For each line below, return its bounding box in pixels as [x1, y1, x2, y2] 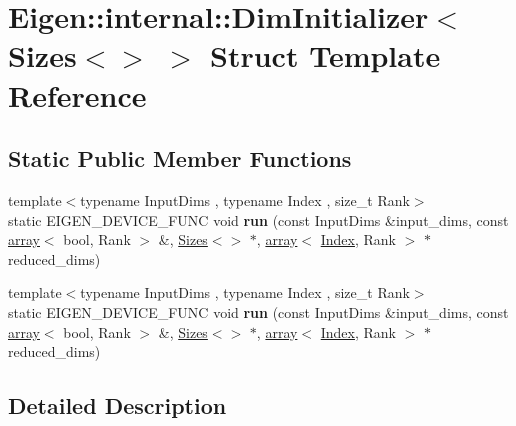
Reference [8, 74, 147, 115]
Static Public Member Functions [8, 143, 352, 174]
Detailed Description [8, 390, 227, 421]
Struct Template [210, 35, 441, 76]
